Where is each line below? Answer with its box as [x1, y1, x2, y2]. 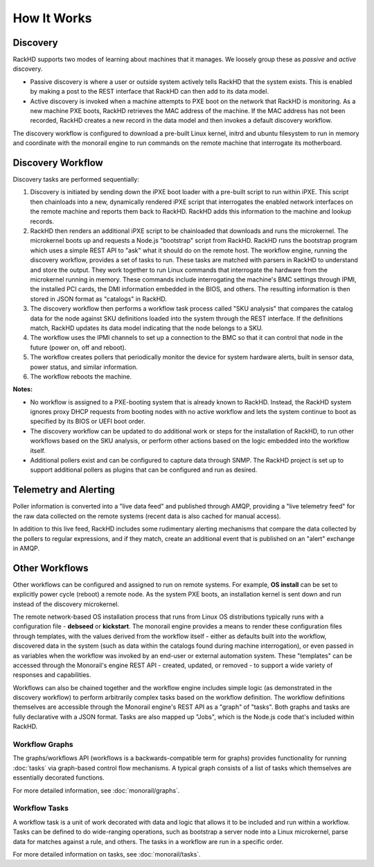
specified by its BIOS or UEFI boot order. [30, 417, 145, 426]
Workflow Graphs [12, 739, 74, 749]
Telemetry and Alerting [12, 484, 115, 496]
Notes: [12, 385, 33, 393]
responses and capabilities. [12, 671, 91, 679]
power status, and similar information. [30, 363, 139, 371]
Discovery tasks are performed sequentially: [12, 175, 140, 184]
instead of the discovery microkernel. [12, 600, 120, 608]
